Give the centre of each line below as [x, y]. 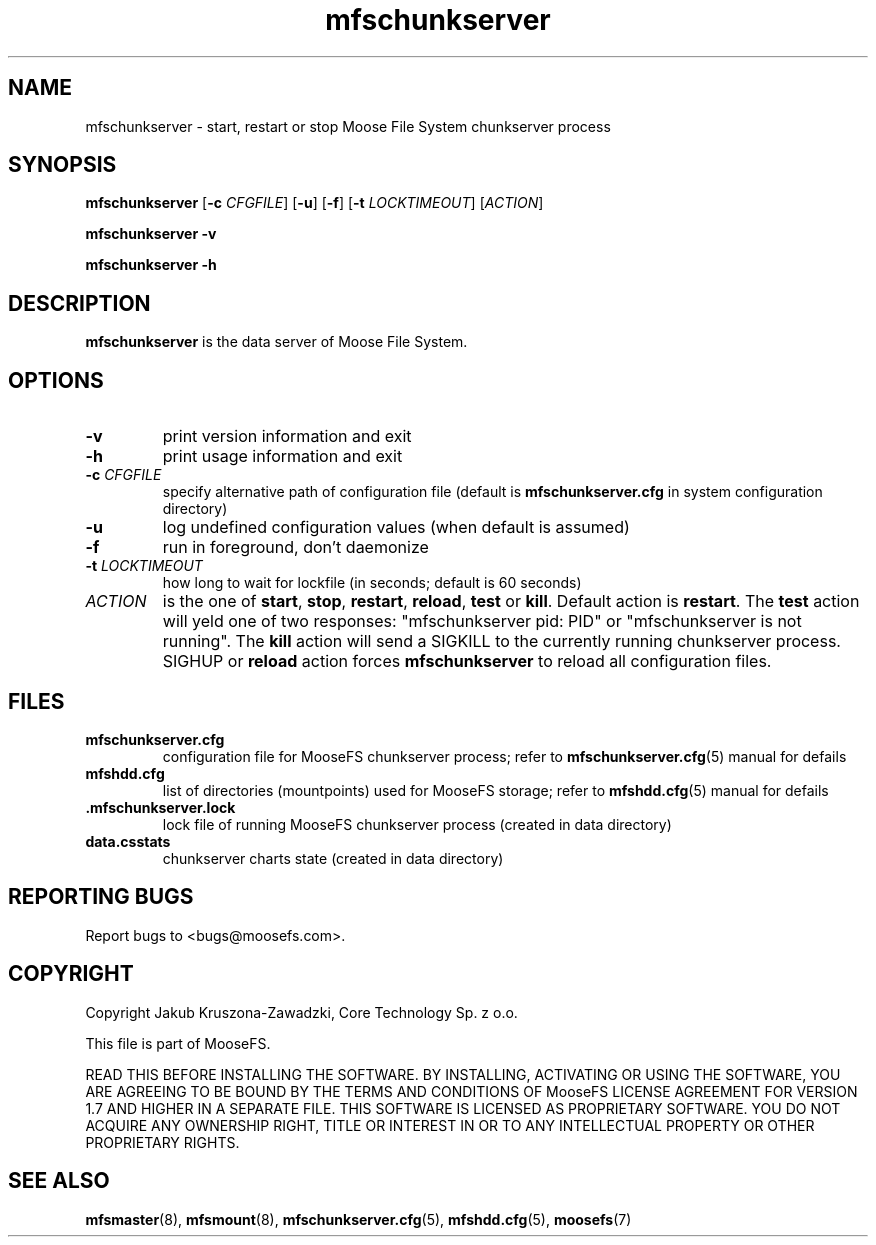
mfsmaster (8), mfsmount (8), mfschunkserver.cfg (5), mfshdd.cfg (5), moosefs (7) [358, 1219]
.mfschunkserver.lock [160, 807]
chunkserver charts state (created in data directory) [333, 858]
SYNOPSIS [62, 165]
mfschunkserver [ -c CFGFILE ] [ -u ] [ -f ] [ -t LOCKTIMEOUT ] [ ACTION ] [314, 203]
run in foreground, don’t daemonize [295, 547]
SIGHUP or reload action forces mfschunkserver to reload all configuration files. [467, 661]
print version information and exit [287, 436]
